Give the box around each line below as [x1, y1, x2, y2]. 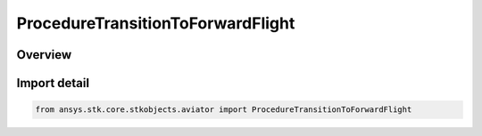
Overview [16, 47, 72, 62]
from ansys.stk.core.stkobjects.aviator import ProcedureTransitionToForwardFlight [35, 105, 412, 115]
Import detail [16, 76, 89, 91]
